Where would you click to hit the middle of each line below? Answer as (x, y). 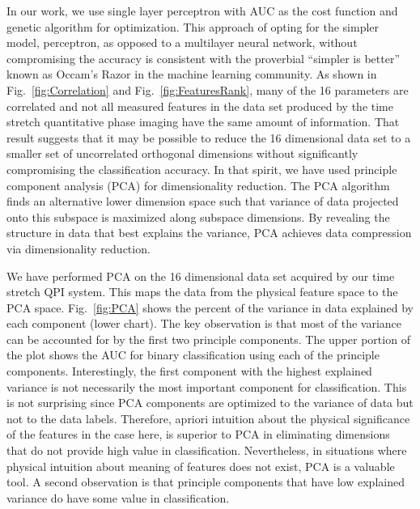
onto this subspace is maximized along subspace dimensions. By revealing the (198, 216)
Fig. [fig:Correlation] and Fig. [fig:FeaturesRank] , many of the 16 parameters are (208, 89)
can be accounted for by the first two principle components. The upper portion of (208, 339)
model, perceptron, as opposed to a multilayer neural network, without (182, 42)
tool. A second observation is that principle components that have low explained (206, 482)
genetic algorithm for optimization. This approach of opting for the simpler (193, 26)
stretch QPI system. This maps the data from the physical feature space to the (202, 292)
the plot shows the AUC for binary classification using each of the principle (193, 355)
